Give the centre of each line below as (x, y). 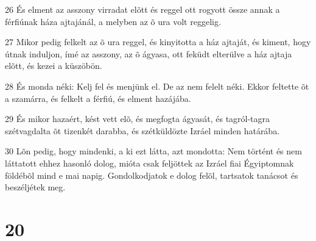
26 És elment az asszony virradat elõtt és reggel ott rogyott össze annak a (142, 9)
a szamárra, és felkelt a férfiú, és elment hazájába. (98, 98)
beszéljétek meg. (35, 187)
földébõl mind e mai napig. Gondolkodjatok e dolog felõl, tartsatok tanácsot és (152, 175)
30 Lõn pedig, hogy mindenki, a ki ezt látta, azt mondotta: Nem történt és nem (153, 151)
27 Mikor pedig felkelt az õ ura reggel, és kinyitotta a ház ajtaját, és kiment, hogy (158, 42)
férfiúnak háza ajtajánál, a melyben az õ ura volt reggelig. (113, 21)
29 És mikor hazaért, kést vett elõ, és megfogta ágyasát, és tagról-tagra (138, 119)
